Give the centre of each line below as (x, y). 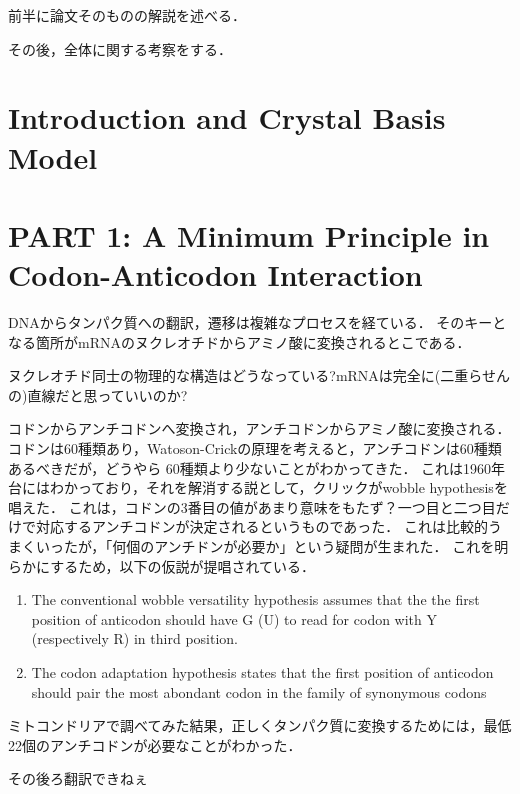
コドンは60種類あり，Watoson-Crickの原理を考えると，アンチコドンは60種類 (255, 448)
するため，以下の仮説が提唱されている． (183, 565)
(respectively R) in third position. (134, 638)
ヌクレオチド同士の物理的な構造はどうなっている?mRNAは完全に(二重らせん (259, 375)
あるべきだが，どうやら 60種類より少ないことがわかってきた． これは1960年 (257, 467)
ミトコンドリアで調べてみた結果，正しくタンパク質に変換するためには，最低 (260, 725)
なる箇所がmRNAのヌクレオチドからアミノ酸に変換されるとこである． (239, 341)
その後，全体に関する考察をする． (120, 48)
